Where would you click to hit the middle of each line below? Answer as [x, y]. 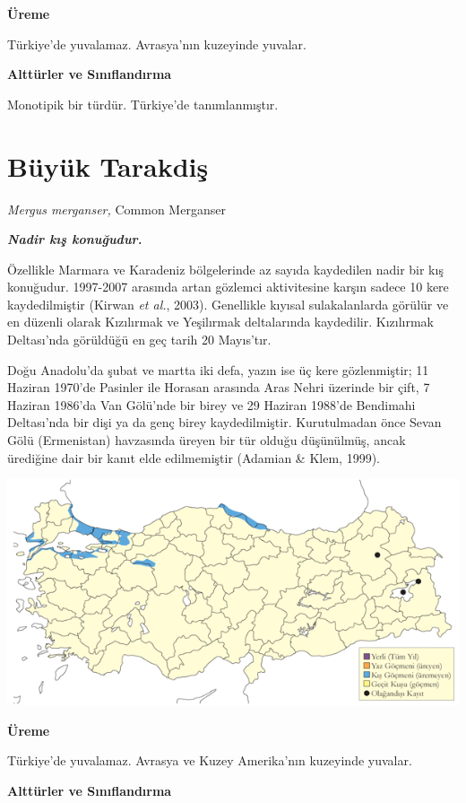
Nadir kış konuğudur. [75, 239]
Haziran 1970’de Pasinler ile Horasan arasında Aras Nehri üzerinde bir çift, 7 [219, 387]
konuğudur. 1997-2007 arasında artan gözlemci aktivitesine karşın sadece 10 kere [228, 287]
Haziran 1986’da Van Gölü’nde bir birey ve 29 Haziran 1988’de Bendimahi [211, 404]
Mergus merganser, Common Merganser [116, 209]
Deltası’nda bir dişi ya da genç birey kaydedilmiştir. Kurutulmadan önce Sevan [224, 422]
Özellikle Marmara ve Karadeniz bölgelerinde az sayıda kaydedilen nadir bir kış [225, 269]
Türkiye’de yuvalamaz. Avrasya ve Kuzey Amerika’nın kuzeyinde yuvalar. [210, 760]
